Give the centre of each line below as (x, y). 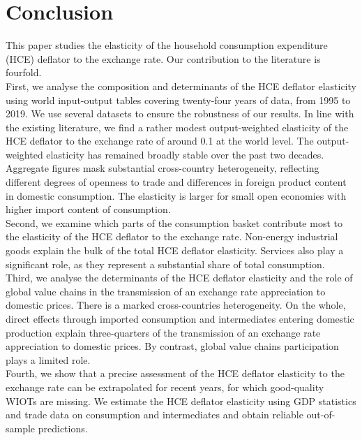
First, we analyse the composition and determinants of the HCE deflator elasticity (181, 86)
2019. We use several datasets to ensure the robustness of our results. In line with (180, 113)
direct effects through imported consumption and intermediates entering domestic (180, 318)
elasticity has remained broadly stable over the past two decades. (185, 154)
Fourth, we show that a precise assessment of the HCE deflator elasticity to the (175, 373)
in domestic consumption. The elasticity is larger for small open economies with (176, 195)
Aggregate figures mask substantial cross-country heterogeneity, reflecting (163, 168)
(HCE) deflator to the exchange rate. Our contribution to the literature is (163, 58)
